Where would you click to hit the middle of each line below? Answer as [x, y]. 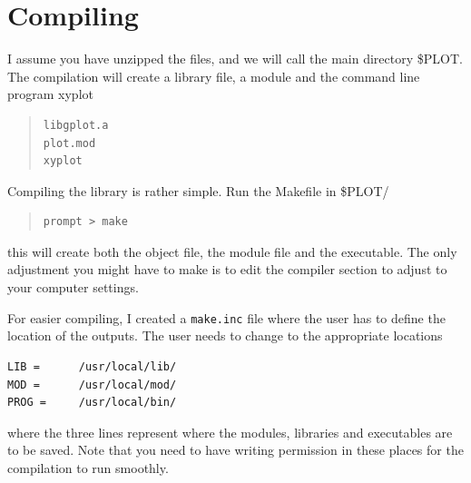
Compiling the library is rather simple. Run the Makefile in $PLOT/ [198, 190]
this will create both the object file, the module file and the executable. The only [232, 251]
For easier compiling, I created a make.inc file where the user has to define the [226, 317]
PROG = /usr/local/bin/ [92, 403]
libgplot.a [76, 125]
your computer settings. [73, 287]
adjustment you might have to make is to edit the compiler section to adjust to [227, 269]
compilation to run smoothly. [88, 467]
